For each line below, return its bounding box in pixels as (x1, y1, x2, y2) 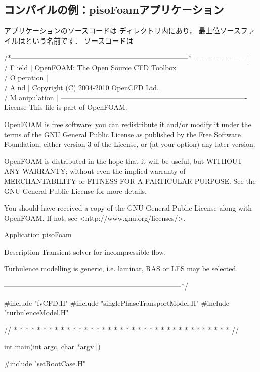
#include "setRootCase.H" (4, 358, 85, 369)
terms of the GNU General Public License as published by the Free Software (4, 129, 241, 139)
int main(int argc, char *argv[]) (4, 341, 101, 352)
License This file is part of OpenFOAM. (4, 102, 127, 112)
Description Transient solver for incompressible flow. (4, 246, 166, 257)
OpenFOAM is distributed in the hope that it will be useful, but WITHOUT (4, 155, 243, 166)
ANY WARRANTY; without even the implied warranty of (4, 166, 186, 176)
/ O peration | (4, 72, 48, 82)
